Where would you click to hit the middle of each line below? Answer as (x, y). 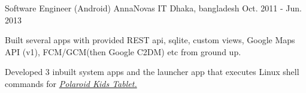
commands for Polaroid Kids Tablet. (71, 83)
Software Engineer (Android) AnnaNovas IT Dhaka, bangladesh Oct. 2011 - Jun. (153, 8)
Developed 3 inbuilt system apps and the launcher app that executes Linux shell (152, 72)
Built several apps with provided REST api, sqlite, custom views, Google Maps (150, 40)
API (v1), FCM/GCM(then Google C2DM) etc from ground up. (123, 51)
